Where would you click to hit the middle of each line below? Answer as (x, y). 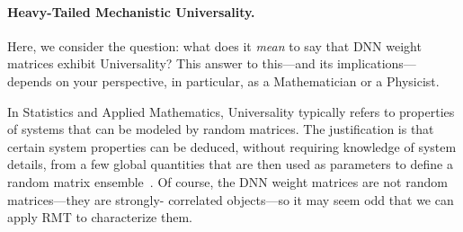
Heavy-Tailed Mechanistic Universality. (131, 11)
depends (30, 80)
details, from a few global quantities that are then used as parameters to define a (230, 164)
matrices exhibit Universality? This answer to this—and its (170, 63)
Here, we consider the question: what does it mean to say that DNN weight (214, 45)
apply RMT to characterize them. (100, 217)
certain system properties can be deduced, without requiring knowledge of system (232, 146)
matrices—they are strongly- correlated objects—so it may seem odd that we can (231, 199)
